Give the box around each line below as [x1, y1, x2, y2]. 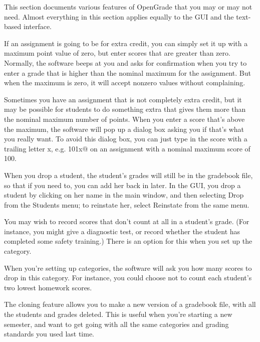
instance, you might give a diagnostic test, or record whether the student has [4, 226, 240, 236]
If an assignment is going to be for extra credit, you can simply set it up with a [4, 38, 248, 48]
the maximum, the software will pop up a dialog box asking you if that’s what [4, 123, 244, 134]
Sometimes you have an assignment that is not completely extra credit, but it [4, 94, 242, 104]
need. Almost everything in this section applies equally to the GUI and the [4, 11, 234, 22]
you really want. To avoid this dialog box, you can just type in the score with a [4, 133, 247, 144]
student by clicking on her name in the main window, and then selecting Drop [4, 190, 244, 200]
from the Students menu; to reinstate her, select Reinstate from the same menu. [4, 199, 249, 210]
